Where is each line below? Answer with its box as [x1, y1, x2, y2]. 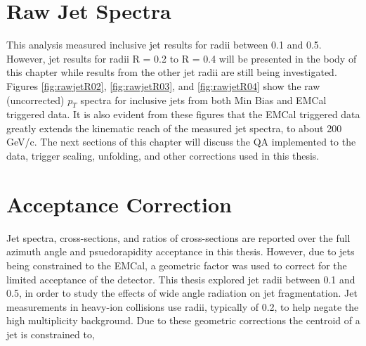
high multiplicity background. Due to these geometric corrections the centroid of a [6, 313, 360, 328]
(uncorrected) [6, 92, 65, 107]
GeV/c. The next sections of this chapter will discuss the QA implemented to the [6, 134, 356, 149]
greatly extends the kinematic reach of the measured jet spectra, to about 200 [6, 120, 342, 135]
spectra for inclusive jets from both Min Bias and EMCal [80, 92, 327, 107]
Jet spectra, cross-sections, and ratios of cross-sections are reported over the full [6, 230, 351, 245]
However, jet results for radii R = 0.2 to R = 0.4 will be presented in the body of [6, 51, 357, 65]
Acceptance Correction [6, 189, 232, 218]
